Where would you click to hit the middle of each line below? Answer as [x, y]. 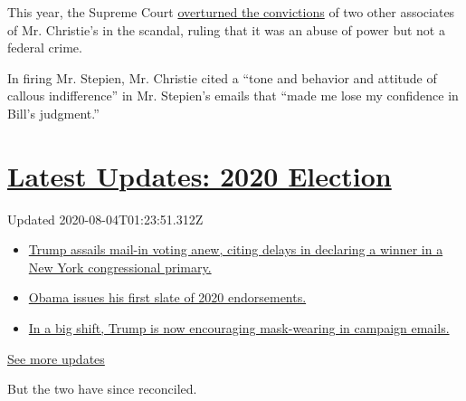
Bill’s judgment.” [53, 113]
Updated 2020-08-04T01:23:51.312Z [105, 219]
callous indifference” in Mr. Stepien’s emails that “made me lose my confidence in [233, 95]
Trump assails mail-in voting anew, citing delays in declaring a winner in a [236, 249]
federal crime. [45, 48]
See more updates [56, 358]
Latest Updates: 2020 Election [200, 175]
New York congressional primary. [120, 267]
